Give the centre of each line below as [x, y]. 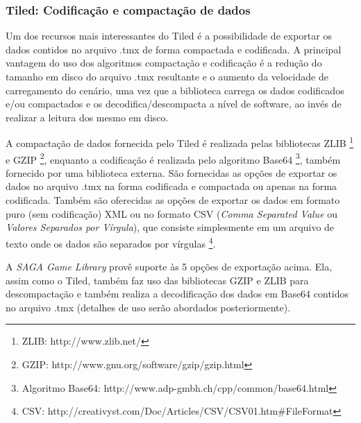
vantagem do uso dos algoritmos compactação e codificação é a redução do [164, 63]
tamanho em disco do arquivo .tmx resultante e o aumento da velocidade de [167, 76]
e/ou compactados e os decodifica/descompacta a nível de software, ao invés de [174, 104]
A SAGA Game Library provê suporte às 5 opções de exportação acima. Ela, [169, 267]
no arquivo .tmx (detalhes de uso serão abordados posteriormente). [148, 307]
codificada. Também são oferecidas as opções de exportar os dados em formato [173, 200]
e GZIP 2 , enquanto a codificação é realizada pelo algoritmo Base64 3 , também [173, 158]
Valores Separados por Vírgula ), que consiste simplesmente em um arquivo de [170, 227]
